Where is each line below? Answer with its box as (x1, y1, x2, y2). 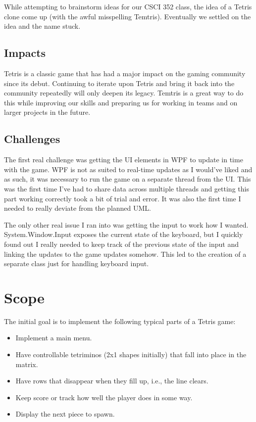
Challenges (4, 131, 60, 146)
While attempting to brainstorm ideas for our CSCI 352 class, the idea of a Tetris (4, 1, 252, 11)
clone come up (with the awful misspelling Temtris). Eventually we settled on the (4, 11, 251, 21)
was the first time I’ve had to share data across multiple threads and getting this (4, 183, 249, 193)
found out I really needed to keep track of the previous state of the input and (4, 238, 239, 249)
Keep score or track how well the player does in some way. (15, 392, 193, 402)
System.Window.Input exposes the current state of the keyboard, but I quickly (4, 229, 243, 239)
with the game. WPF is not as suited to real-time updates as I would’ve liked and (4, 164, 253, 174)
